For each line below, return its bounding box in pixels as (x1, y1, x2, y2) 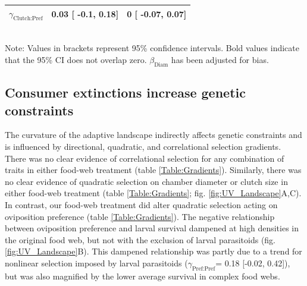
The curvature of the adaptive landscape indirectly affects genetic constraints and (5, 128, 302, 141)
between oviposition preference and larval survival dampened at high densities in (5, 222, 299, 234)
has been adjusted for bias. (171, 53, 269, 65)
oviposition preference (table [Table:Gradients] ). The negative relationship (5, 210, 275, 222)
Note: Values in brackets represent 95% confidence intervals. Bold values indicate (5, 42, 299, 54)
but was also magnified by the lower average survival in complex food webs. (5, 269, 280, 282)
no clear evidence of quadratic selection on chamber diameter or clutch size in (5, 175, 288, 187)
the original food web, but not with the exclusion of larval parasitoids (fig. (5, 233, 276, 246)
